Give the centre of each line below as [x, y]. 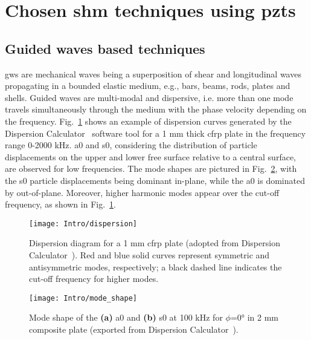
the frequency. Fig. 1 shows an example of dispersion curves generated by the [148, 121]
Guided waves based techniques [105, 48]
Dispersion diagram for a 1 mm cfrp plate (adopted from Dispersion [155, 243]
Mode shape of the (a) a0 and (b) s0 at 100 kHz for [126, 317]
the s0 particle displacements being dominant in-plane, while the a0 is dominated [155, 180]
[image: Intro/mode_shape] [83, 298]
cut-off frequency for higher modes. [94, 279]
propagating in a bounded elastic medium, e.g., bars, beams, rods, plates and [148, 86]
